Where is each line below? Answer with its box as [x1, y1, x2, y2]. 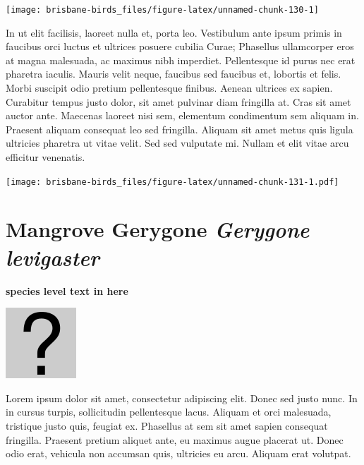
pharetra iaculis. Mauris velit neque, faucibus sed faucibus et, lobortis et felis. [6, 66, 341, 81]
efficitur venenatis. [6, 150, 85, 164]
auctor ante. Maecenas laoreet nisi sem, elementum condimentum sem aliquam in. [6, 108, 359, 123]
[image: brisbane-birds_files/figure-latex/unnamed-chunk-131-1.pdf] [6, 176, 339, 187]
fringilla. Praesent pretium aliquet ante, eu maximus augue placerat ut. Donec [6, 432, 344, 447]
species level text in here [6, 283, 128, 298]
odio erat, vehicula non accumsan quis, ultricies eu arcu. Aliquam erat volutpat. [6, 446, 351, 461]
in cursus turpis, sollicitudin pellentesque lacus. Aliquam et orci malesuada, [6, 404, 332, 419]
